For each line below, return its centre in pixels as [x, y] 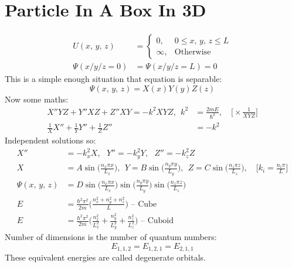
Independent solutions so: [50, 140]
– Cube [144, 204]
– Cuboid [157, 221]
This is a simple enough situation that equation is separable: [113, 79]
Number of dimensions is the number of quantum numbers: [111, 237]
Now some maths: [37, 99]
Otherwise [193, 52]
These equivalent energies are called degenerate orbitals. [105, 257]
